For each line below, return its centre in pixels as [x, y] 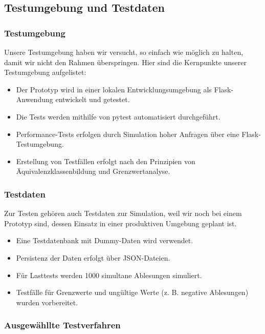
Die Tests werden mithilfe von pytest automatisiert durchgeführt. [118, 116]
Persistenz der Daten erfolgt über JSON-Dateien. [93, 257]
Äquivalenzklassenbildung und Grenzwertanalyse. [93, 171]
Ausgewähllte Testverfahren [62, 325]
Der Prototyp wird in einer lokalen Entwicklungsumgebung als [114, 89]
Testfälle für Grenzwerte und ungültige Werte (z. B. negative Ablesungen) [132, 292]
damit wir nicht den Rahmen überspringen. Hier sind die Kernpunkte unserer [126, 62]
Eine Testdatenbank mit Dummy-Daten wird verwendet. [105, 240]
